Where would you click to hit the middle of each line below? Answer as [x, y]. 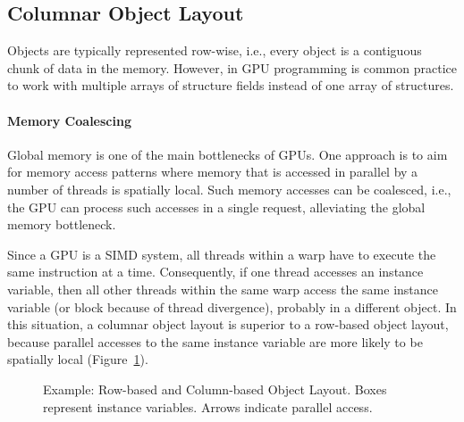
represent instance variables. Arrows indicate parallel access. [208, 406]
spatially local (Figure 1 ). [78, 359]
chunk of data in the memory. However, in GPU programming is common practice [232, 67]
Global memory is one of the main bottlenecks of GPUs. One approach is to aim [228, 154]
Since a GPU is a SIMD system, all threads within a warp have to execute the [222, 254]
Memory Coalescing [69, 120]
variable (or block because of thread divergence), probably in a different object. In [232, 306]
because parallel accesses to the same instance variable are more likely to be [215, 341]
